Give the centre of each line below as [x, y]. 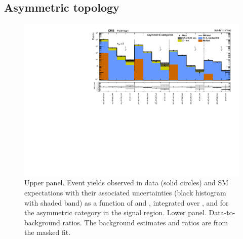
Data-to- [222, 212]
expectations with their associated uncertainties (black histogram [125, 193]
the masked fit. [48, 232]
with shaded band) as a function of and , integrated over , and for [127, 202]
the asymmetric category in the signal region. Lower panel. [115, 212]
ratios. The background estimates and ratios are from [145, 222]
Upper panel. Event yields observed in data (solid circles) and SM [127, 183]
